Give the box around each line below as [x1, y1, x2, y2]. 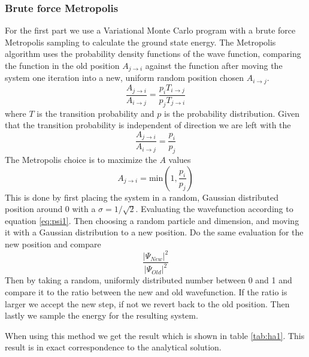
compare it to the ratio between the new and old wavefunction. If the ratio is [5, 286, 287, 298]
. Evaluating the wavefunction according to [135, 202, 293, 215]
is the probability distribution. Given [163, 107, 299, 119]
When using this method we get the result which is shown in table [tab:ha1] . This [5, 329, 305, 341]
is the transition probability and [37, 107, 154, 119]
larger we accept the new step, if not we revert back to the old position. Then [5, 297, 290, 310]
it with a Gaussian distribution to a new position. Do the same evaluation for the [5, 226, 304, 238]
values [168, 153, 191, 165]
